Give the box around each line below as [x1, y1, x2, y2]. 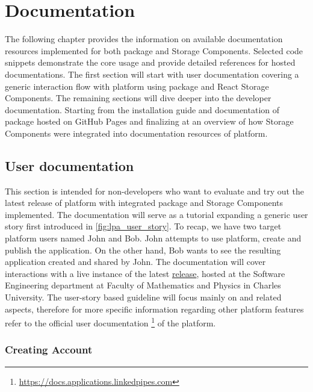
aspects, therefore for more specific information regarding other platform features [5, 302, 304, 315]
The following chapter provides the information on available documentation [5, 33, 283, 45]
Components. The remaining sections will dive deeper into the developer [5, 92, 271, 104]
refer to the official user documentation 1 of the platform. [5, 315, 216, 329]
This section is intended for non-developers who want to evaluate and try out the [5, 184, 305, 197]
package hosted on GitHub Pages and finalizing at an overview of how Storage [5, 115, 294, 128]
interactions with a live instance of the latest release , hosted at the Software [5, 267, 285, 279]
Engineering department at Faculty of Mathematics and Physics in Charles [5, 279, 281, 291]
